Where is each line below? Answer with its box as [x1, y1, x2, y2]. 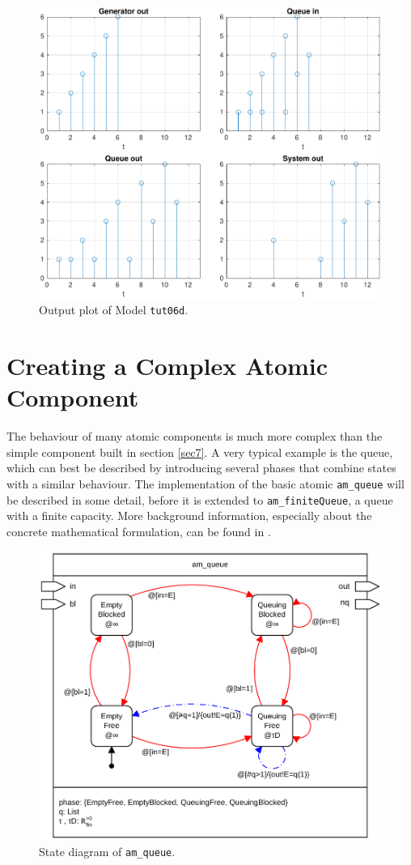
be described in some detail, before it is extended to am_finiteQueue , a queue [6, 491, 393, 508]
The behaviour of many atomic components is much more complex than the [6, 428, 383, 445]
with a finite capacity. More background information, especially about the [6, 507, 372, 524]
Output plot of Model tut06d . [39, 301, 189, 318]
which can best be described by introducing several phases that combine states [6, 459, 396, 476]
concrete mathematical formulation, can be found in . [6, 522, 271, 539]
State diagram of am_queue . [39, 842, 176, 859]
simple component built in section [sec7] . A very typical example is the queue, [6, 443, 393, 460]
